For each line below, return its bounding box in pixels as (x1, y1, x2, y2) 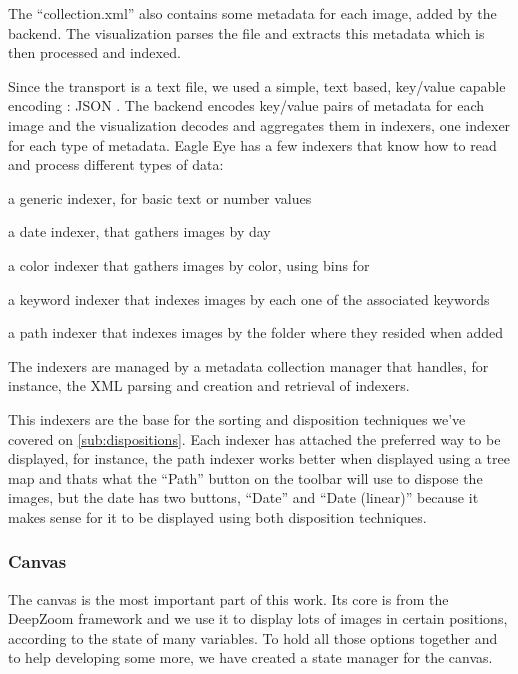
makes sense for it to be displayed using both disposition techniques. (8, 506, 427, 527)
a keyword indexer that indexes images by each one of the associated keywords (8, 288, 490, 309)
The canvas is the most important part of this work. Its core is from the (8, 588, 449, 609)
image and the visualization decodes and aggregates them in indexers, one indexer (8, 114, 511, 135)
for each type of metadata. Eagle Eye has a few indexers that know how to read (8, 134, 497, 155)
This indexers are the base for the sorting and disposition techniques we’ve (8, 408, 466, 429)
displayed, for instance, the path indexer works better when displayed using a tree (8, 448, 510, 469)
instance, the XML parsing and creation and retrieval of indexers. (8, 375, 410, 396)
